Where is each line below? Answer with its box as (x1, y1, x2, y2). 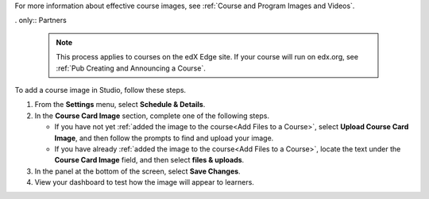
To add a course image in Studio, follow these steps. (14, 85, 187, 94)
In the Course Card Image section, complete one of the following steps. (34, 111, 270, 121)
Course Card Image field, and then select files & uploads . (54, 155, 245, 165)
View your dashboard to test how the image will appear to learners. (34, 178, 254, 187)
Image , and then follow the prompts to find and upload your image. (54, 133, 274, 143)
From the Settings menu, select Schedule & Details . (34, 100, 206, 109)
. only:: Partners (14, 16, 67, 25)
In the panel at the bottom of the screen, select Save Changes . (34, 166, 242, 176)
